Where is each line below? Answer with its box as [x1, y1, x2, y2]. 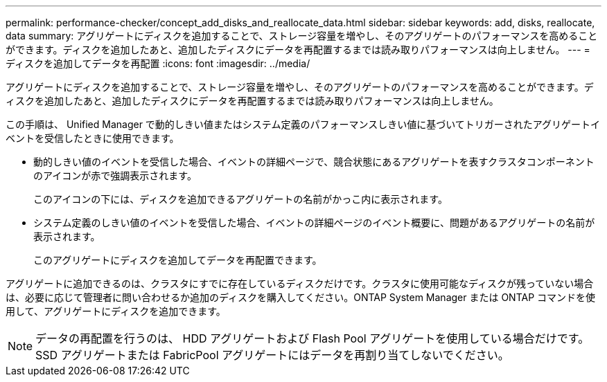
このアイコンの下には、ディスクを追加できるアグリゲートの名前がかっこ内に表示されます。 [33, 193, 448, 205]
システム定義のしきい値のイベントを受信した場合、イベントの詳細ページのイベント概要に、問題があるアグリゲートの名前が [33, 217, 595, 228]
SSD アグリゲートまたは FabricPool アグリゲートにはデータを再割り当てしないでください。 [35, 348, 509, 362]
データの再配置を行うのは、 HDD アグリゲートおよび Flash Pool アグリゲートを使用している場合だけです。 [35, 331, 590, 345]
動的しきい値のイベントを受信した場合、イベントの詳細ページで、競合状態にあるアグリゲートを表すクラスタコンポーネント [33, 156, 595, 167]
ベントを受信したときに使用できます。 [6, 132, 179, 144]
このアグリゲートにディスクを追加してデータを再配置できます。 [33, 254, 322, 266]
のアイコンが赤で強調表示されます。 [33, 170, 197, 181]
